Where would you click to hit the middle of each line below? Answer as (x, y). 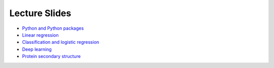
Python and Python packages (53, 28)
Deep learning (37, 49)
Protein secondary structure (52, 56)
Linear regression (40, 35)
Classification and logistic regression (61, 42)
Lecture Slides (40, 13)
